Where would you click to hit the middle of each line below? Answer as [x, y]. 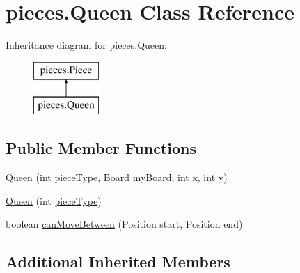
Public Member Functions [101, 148]
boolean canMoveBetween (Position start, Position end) [124, 224]
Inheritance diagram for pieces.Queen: [86, 45]
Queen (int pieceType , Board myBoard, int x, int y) [117, 177]
